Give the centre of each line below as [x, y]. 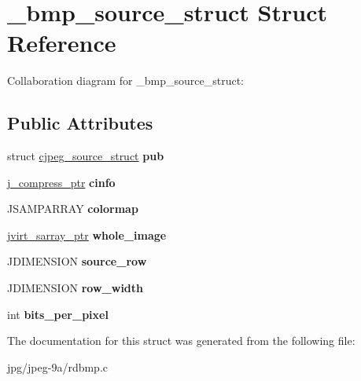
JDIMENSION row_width [76, 288]
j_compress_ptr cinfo [61, 182]
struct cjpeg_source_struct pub [86, 156]
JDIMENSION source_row [77, 261]
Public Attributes [80, 123]
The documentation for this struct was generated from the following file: [181, 341]
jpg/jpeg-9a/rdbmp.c [58, 366]
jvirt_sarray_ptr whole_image [87, 234]
